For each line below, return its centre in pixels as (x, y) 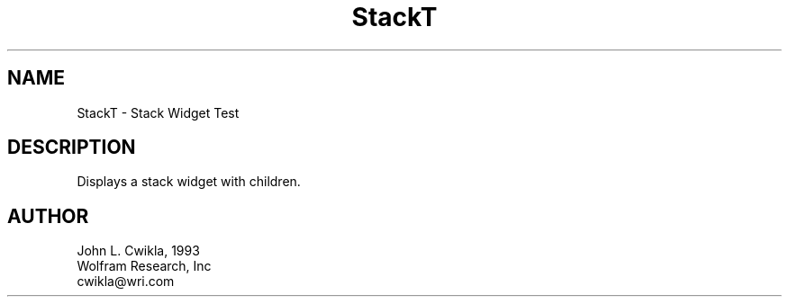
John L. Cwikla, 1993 (138, 251)
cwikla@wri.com (126, 282)
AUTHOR (48, 216)
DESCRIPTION (72, 148)
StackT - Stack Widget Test (158, 112)
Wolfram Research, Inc (144, 266)
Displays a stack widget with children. (189, 182)
